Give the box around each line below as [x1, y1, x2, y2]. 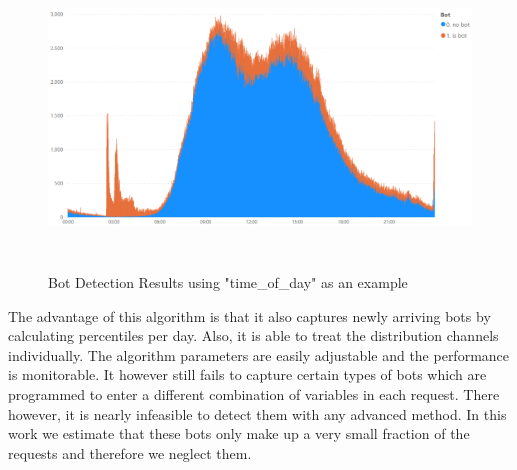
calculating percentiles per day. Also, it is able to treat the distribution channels [8, 325, 499, 346]
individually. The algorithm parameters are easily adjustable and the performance [8, 344, 510, 365]
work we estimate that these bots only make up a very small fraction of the [8, 423, 470, 444]
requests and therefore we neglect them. [8, 442, 252, 463]
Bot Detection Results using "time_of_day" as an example [48, 271, 408, 292]
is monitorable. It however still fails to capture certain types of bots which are [8, 364, 487, 385]
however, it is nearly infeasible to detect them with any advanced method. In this [8, 403, 507, 424]
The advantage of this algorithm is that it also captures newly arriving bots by [8, 305, 491, 326]
